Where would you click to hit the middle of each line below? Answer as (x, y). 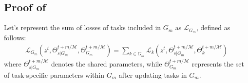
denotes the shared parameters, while (107, 63)
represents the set (218, 63)
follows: (15, 38)
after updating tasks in (153, 75)
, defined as (213, 27)
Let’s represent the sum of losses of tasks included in (83, 27)
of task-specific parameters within (54, 75)
